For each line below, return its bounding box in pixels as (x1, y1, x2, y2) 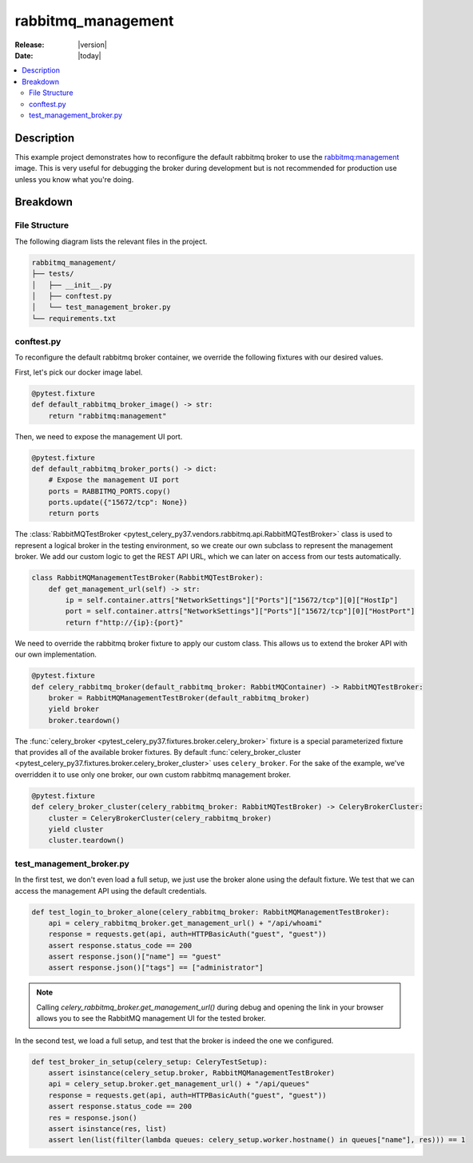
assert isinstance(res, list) (48, 1124, 167, 1133)
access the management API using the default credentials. (14, 886, 207, 895)
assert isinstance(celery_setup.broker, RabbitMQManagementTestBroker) (48, 1069, 336, 1078)
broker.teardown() (48, 716, 121, 724)
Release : (14, 40, 45, 50)
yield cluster (48, 825, 104, 834)
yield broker (48, 705, 100, 714)
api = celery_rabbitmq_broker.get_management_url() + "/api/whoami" (48, 919, 323, 927)
